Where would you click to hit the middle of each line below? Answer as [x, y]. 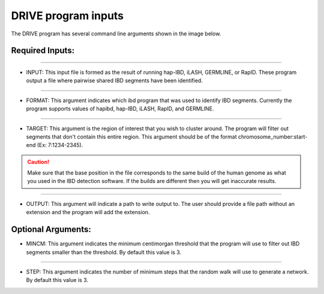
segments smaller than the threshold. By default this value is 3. [104, 252]
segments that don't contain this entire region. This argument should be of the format [131, 136]
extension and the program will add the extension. [88, 212]
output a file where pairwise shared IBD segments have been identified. [115, 80]
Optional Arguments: [51, 229]
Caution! [38, 161]
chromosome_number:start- [273, 136]
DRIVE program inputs [67, 16]
